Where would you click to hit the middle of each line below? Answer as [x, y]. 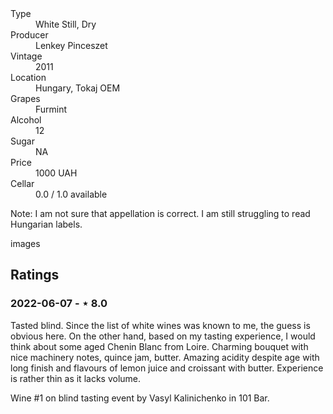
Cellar [22, 183]
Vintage [26, 56]
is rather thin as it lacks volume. [76, 378]
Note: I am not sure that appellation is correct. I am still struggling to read [160, 213]
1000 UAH [56, 173]
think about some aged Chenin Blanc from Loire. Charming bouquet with [159, 346]
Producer [29, 35]
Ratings [35, 275]
